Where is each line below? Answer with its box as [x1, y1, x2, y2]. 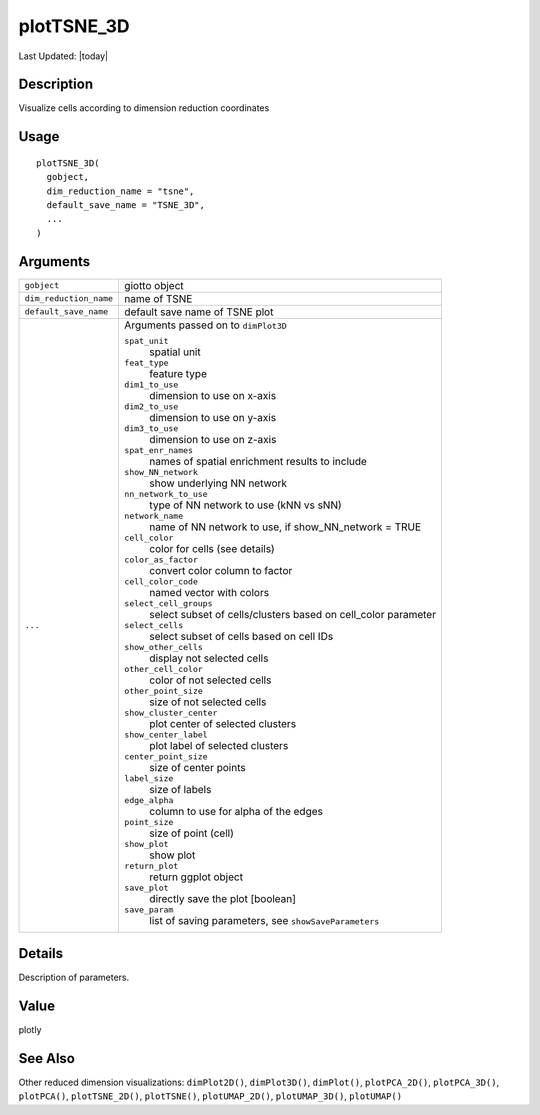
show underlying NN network [149, 476, 288, 490]
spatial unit [149, 345, 201, 359]
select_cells [124, 620, 184, 630]
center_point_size [124, 751, 209, 762]
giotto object [124, 278, 184, 292]
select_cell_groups [124, 598, 213, 609]
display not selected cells [149, 651, 269, 665]
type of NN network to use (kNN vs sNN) [149, 498, 342, 512]
